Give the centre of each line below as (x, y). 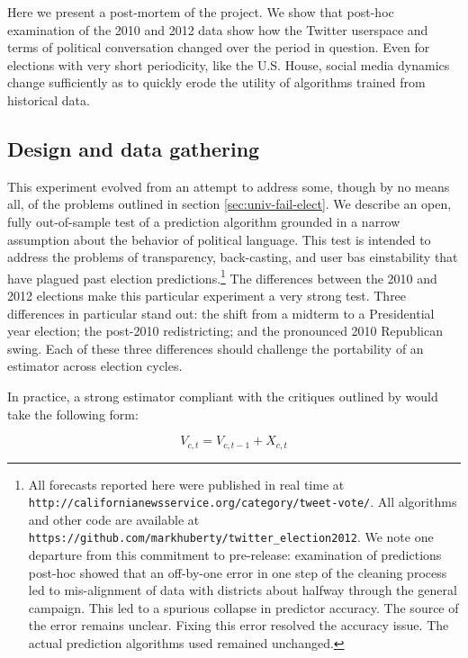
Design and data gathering (134, 148)
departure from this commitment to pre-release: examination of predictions (235, 555)
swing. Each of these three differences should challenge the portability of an (216, 348)
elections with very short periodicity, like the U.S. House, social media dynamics (229, 64)
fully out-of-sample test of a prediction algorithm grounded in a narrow (204, 221)
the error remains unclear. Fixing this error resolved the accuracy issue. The (238, 625)
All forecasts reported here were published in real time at (186, 484)
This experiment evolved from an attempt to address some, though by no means (229, 186)
